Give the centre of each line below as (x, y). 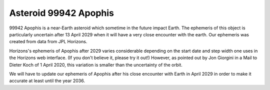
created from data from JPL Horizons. (48, 42)
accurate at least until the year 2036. (47, 81)
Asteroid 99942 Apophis (62, 13)
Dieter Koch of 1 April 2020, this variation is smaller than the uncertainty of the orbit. (96, 65)
